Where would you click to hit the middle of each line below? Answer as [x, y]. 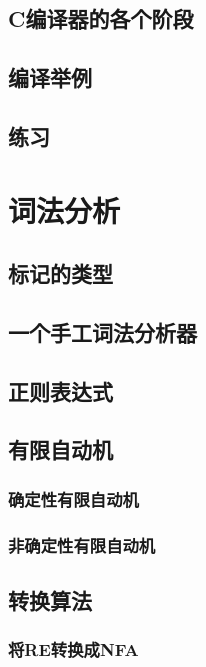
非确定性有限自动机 [82, 544]
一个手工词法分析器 [102, 331]
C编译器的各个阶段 [101, 18]
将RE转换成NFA [73, 649]
